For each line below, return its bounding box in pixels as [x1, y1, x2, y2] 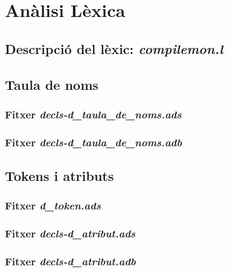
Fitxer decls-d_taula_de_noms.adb [5, 134, 182, 149]
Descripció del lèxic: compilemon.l [5, 39, 224, 58]
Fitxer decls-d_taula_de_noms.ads [5, 106, 182, 121]
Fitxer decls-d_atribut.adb [5, 254, 136, 269]
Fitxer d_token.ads [5, 198, 101, 213]
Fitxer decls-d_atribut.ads [5, 226, 135, 241]
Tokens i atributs [5, 166, 114, 185]
